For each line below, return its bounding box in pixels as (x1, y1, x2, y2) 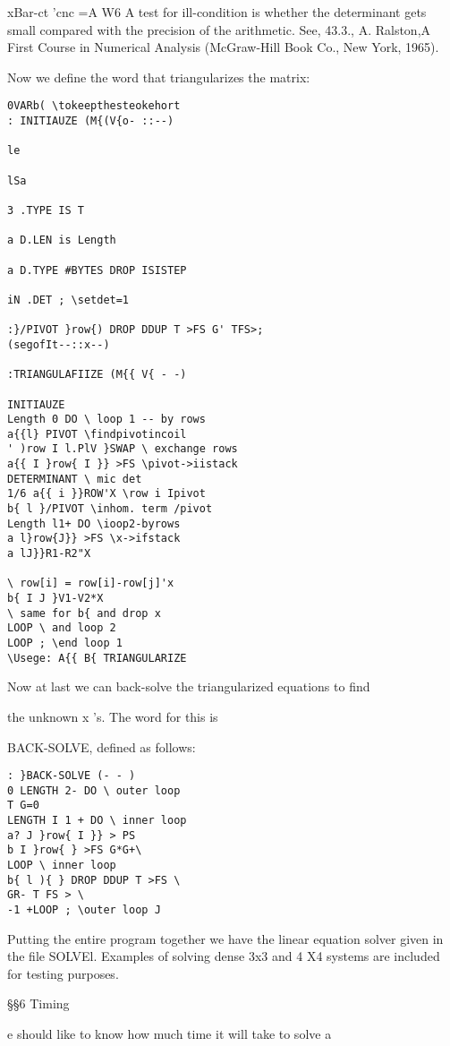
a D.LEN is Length (7, 234, 116, 247)
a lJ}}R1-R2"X (7, 547, 91, 561)
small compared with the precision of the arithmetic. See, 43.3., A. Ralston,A (7, 20, 431, 39)
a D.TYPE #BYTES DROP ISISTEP (7, 263, 187, 277)
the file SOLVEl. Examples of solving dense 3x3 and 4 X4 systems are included (7, 947, 440, 965)
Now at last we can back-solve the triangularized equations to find (7, 677, 370, 696)
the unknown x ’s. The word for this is (7, 707, 218, 725)
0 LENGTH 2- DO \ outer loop (7, 784, 181, 797)
